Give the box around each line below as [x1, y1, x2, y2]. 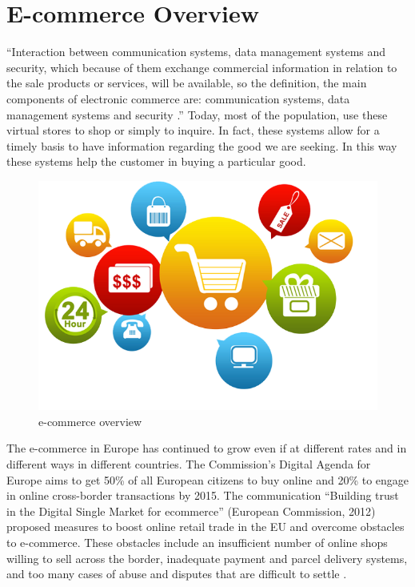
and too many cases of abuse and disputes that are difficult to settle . [6, 565, 347, 582]
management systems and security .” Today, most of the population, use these [6, 106, 388, 123]
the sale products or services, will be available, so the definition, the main [6, 74, 367, 91]
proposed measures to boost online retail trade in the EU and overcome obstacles [6, 518, 405, 535]
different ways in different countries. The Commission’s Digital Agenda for [6, 456, 371, 472]
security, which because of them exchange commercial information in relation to [6, 58, 397, 75]
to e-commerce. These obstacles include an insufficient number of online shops [6, 534, 388, 551]
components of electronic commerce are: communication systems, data [6, 90, 350, 107]
